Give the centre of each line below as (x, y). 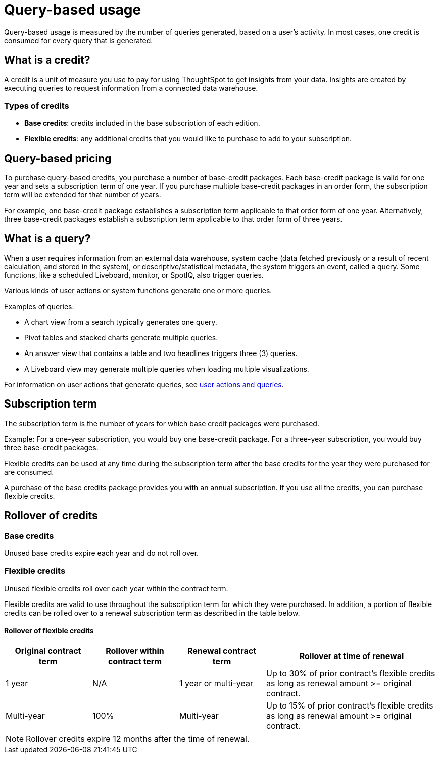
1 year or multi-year (216, 684)
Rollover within (135, 651)
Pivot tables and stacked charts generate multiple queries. (121, 338)
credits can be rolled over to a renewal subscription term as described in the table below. (152, 613)
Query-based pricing (58, 158)
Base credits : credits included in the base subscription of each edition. (142, 123)
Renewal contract (222, 651)
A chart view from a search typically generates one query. (121, 322)
